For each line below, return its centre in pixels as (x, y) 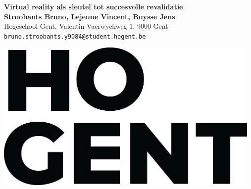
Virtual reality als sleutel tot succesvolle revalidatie (94, 6)
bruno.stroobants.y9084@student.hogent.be (75, 36)
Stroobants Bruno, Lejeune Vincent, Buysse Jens (90, 16)
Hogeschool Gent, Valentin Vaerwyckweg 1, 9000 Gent (86, 26)
